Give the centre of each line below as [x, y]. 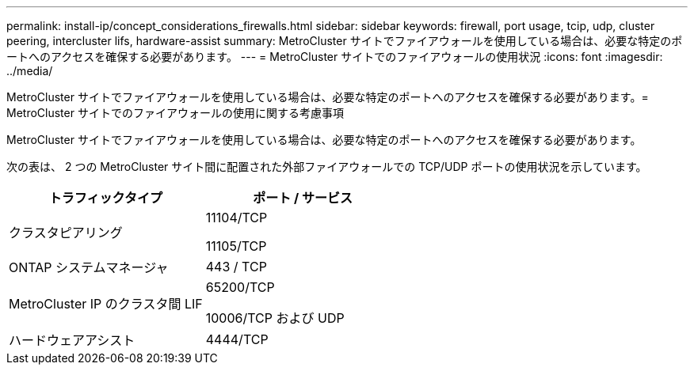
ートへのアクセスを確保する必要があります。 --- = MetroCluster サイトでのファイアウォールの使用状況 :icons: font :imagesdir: [335, 57]
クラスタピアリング [66, 233]
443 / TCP [236, 267]
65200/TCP [240, 287]
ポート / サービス [303, 198]
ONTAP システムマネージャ [89, 267]
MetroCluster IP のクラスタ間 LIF [106, 304]
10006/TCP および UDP [275, 318]
